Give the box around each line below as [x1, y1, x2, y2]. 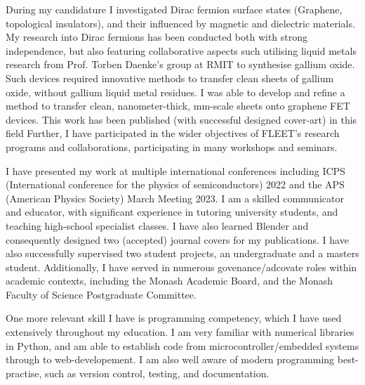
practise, [6, 365, 42, 380]
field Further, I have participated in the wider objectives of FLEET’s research [6, 126, 340, 141]
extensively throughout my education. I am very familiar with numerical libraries [6, 325, 354, 339]
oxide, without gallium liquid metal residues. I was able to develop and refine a [6, 84, 345, 99]
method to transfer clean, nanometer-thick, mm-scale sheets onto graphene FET [6, 98, 350, 113]
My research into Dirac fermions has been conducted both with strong [6, 30, 308, 44]
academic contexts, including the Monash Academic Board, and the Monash [6, 273, 333, 288]
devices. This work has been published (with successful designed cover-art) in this [6, 112, 357, 126]
